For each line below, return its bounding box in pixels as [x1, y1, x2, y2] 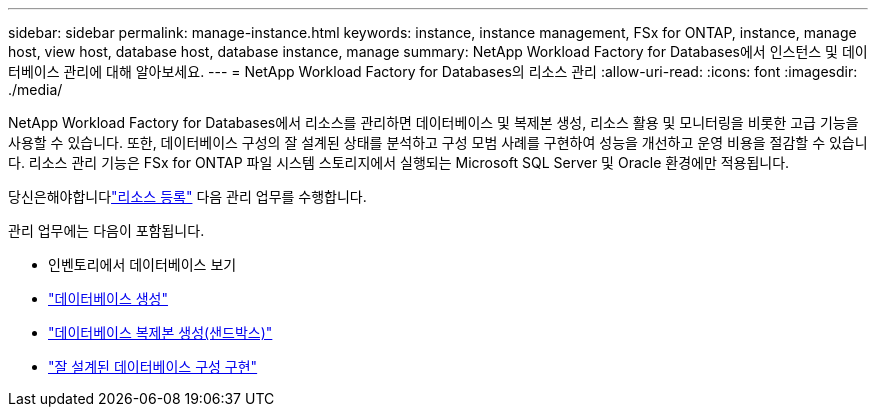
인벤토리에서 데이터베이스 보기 [48, 256, 237, 273]
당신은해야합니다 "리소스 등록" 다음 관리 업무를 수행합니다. [8, 188, 367, 205]
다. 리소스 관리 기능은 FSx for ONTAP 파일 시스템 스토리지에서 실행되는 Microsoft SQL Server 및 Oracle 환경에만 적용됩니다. [8, 154, 790, 171]
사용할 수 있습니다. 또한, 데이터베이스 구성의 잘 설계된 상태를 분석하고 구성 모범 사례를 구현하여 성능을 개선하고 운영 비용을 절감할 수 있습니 [8, 134, 868, 151]
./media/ [8, 81, 63, 98]
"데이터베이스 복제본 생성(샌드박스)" [48, 324, 273, 341]
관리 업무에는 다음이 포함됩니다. [8, 222, 205, 239]
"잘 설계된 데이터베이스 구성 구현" [48, 358, 258, 375]
